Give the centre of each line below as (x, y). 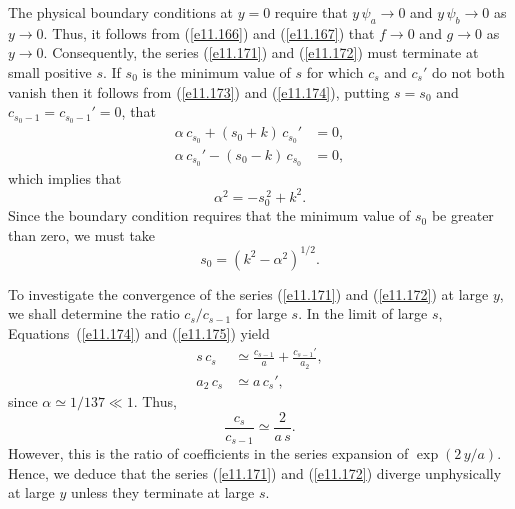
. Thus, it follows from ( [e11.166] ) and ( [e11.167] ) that (209, 32)
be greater (462, 215)
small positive (50, 71)
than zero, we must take (82, 234)
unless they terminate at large (162, 492)
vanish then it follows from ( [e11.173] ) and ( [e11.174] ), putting (199, 91)
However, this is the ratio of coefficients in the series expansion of (208, 453)
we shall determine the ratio (94, 313)
